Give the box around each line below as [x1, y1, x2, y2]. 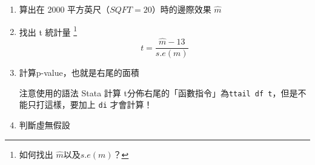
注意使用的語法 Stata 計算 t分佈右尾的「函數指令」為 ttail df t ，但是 [19, 86, 298, 99]
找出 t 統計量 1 [19, 23, 78, 38]
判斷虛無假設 [19, 119, 70, 131]
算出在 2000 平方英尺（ [19, 3, 110, 15]
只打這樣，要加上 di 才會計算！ [27, 98, 153, 111]
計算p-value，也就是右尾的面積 [19, 66, 139, 79]
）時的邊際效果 [151, 3, 211, 15]
